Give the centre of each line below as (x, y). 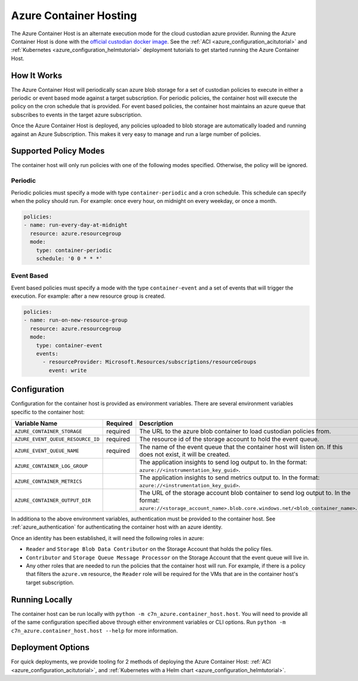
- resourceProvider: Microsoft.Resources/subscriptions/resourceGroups (149, 362)
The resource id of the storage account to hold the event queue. (229, 439)
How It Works (37, 76)
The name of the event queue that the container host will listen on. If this (241, 447)
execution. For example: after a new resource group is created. (88, 296)
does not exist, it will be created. (185, 455)
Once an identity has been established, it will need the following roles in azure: (107, 538)
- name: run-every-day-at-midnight (75, 225)
